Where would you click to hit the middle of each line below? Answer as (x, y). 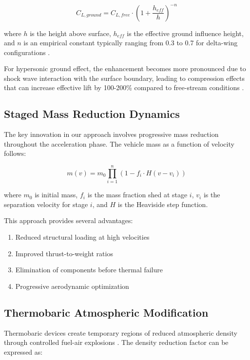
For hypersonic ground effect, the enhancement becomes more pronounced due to (125, 68)
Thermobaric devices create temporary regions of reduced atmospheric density (121, 332)
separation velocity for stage (46, 204)
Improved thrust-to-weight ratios (64, 253)
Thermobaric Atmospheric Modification (106, 312)
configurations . (27, 52)
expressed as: (23, 351)
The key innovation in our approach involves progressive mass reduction (111, 134)
